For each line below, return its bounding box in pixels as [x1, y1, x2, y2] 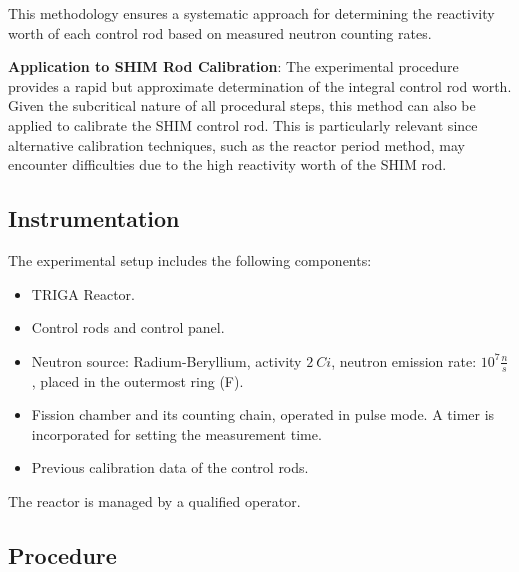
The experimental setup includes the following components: [8, 249, 372, 270]
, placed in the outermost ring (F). [31, 370, 244, 391]
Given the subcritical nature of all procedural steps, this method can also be [8, 95, 476, 116]
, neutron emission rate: [331, 350, 477, 371]
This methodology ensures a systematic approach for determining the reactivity [8, 3, 495, 23]
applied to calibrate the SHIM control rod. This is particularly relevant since [8, 114, 478, 135]
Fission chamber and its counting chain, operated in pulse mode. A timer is [31, 404, 495, 425]
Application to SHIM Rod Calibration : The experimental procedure [8, 56, 459, 77]
